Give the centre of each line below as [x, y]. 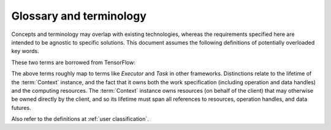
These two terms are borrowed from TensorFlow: [74, 62]
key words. [25, 51]
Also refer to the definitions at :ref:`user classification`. [80, 119]
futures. [21, 107]
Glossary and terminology [79, 16]
